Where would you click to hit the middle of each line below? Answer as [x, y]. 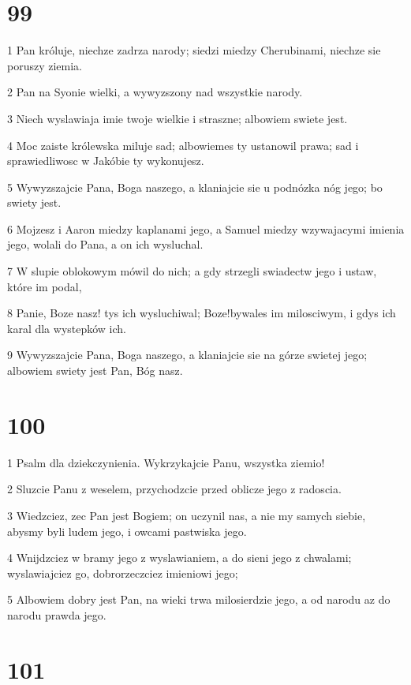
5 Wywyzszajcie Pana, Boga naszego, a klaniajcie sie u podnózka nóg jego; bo [195, 187]
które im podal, [45, 286]
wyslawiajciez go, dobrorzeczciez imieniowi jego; [123, 573]
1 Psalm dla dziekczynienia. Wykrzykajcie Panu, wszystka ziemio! [166, 462]
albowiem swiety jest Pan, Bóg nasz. [95, 371]
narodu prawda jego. [57, 614]
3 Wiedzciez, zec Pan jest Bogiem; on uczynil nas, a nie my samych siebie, [187, 515]
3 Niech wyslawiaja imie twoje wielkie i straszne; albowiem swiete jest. [177, 118]
